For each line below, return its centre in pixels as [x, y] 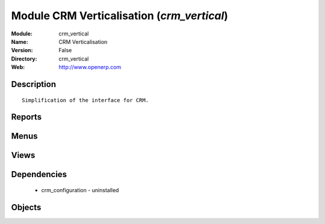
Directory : [24, 59]
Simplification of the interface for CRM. [85, 100]
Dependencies [39, 174]
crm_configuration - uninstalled [80, 190]
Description [34, 84]
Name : [20, 41]
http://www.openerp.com [90, 67]
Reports [26, 117]
